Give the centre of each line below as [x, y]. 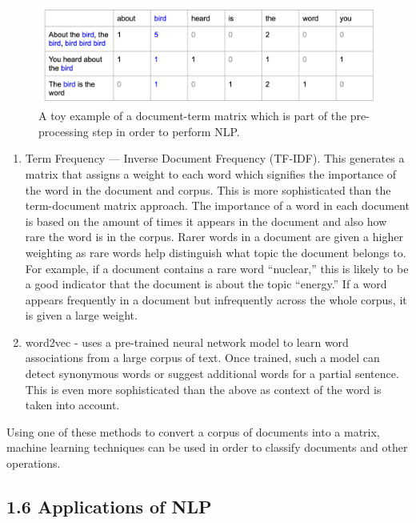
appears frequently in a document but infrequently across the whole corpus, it [216, 299]
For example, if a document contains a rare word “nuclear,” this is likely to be [217, 268]
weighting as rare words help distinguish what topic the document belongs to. [216, 252]
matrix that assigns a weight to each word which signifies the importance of [211, 173]
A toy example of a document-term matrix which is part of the [193, 116]
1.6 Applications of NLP [109, 507]
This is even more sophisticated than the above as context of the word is [203, 389]
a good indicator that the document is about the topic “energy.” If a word [206, 284]
